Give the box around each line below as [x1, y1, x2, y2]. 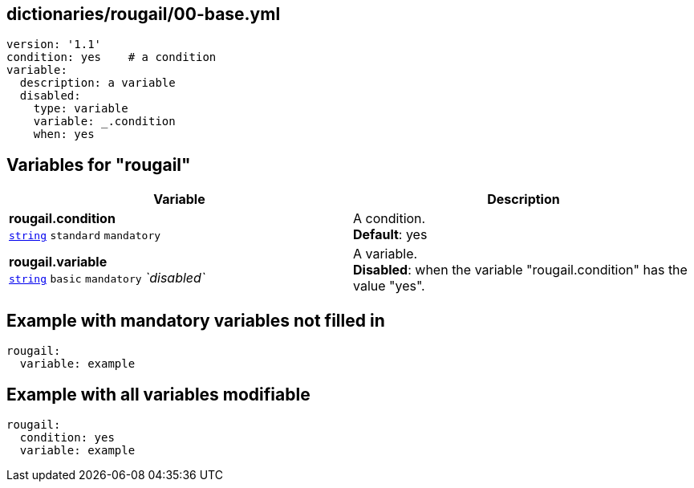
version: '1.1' [6, 38, 102, 51]
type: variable [33, 102, 128, 116]
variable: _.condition [33, 115, 176, 128]
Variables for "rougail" [6, 154, 191, 175]
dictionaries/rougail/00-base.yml [6, 4, 281, 24]
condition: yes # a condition [6, 51, 217, 64]
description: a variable [19, 76, 176, 90]
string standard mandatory [9, 230, 161, 242]
